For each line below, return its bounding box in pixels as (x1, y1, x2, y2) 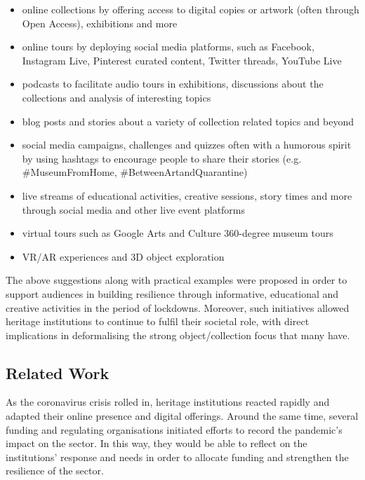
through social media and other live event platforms (22, 202, 246, 217)
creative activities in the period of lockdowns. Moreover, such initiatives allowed (6, 300, 350, 315)
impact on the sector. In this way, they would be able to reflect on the (6, 436, 307, 451)
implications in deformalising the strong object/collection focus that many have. (6, 327, 350, 342)
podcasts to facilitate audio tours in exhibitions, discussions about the (22, 76, 324, 91)
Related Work (6, 362, 109, 383)
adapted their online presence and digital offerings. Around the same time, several (6, 409, 359, 423)
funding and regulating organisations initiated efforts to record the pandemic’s (6, 422, 343, 437)
